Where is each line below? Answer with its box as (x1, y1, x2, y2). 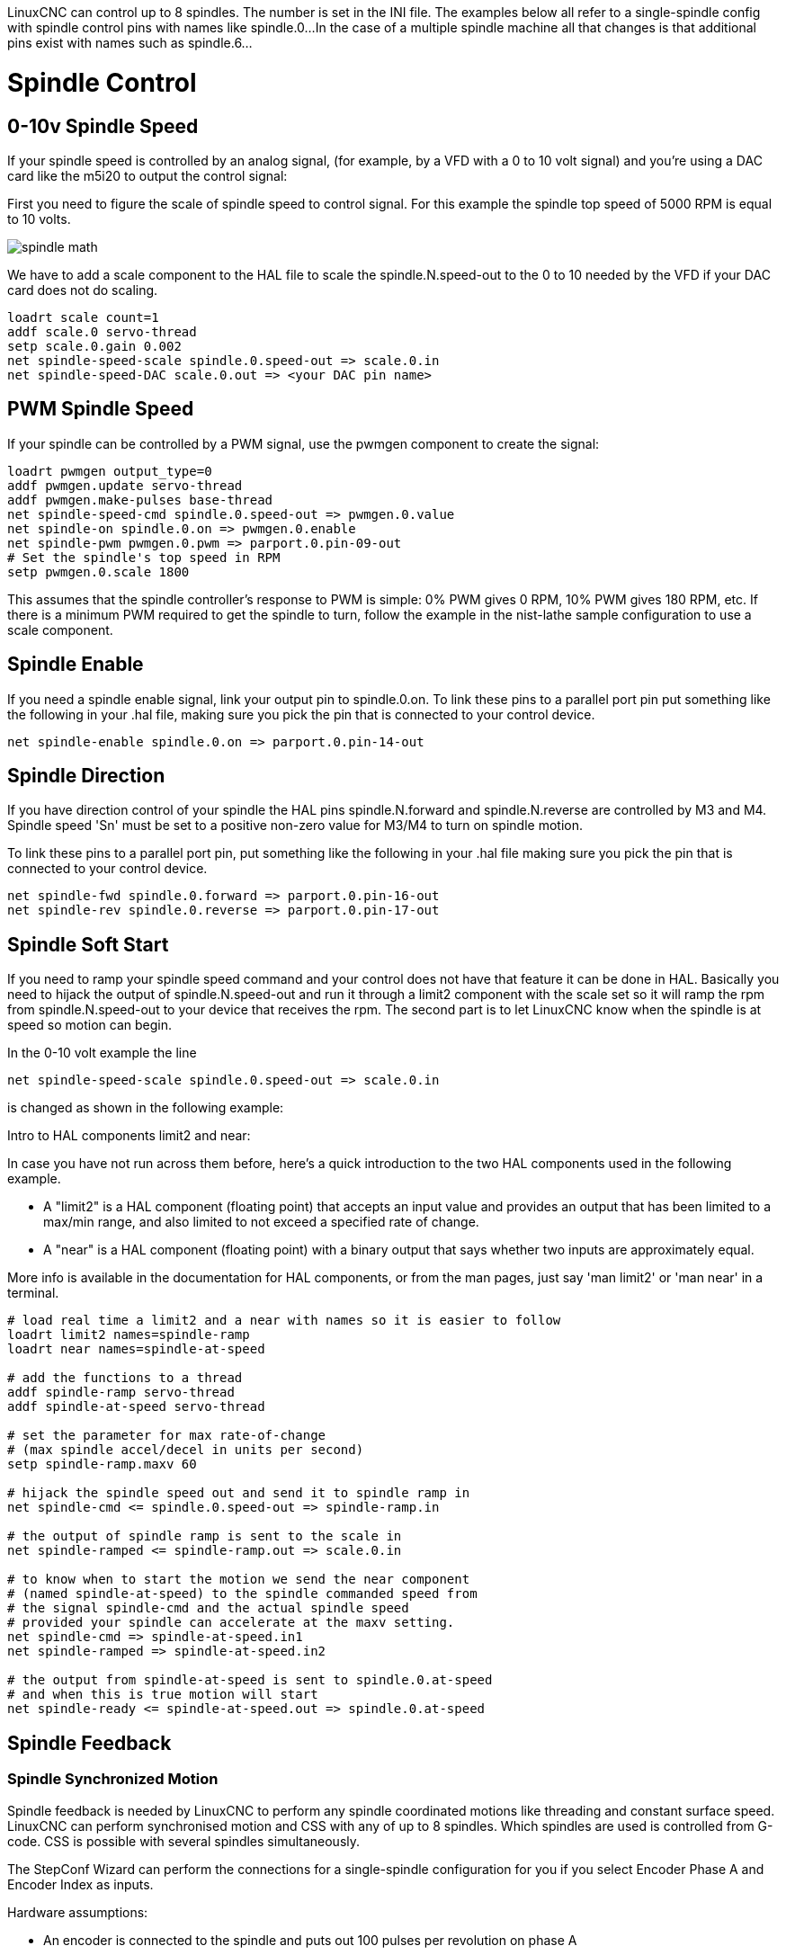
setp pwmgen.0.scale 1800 (7, 564, 190, 579)
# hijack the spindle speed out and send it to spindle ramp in (7, 1486, 470, 1501)
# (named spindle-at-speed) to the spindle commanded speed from (7, 1586, 478, 1602)
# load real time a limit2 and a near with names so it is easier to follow (7, 1313, 561, 1328)
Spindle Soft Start (7, 933, 169, 956)
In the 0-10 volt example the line (7, 1045, 197, 1061)
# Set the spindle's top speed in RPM (7, 549, 281, 565)
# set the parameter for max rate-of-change (7, 1428, 326, 1443)
